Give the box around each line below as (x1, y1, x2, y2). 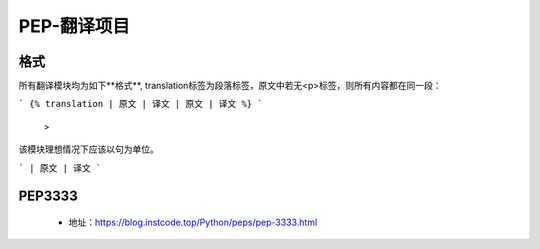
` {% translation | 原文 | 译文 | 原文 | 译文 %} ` (18, 98, 264, 110)
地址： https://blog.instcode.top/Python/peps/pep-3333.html (68, 216, 318, 229)
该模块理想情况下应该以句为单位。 (18, 143, 159, 155)
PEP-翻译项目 (18, 15, 130, 37)
